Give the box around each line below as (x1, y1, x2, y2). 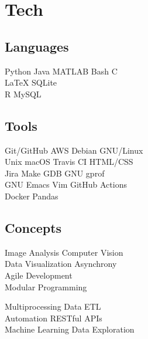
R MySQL (5, 87, 42, 100)
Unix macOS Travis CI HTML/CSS (5, 155, 133, 168)
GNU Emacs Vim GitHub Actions (5, 178, 127, 191)
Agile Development (5, 269, 73, 281)
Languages (5, 37, 69, 55)
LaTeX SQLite (5, 76, 57, 89)
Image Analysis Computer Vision (5, 246, 123, 258)
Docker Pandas (5, 189, 58, 202)
